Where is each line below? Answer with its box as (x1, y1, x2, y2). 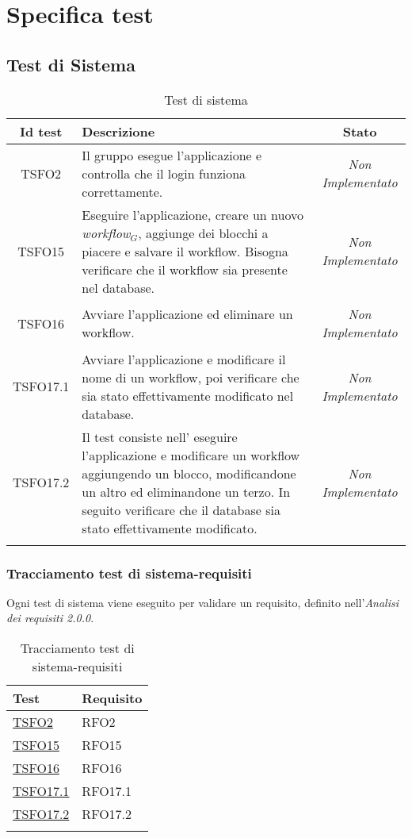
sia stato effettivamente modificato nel (82, 386, 294, 405)
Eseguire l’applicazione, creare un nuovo (82, 205, 303, 224)
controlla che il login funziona (82, 163, 246, 183)
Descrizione (82, 121, 155, 140)
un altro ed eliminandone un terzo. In (82, 482, 291, 501)
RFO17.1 (82, 781, 132, 800)
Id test (20, 121, 63, 140)
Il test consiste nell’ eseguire (82, 427, 238, 446)
